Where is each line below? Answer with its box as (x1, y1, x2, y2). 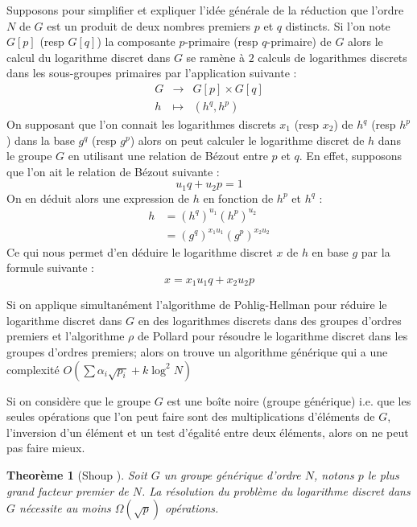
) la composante (97, 33, 175, 50)
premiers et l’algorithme (6, 327, 125, 344)
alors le (348, 33, 383, 50)
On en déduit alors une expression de (6, 189, 190, 206)
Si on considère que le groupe (6, 392, 151, 409)
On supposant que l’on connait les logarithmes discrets (6, 116, 276, 133)
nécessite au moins (19, 500, 111, 517)
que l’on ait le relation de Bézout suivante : (6, 163, 220, 179)
